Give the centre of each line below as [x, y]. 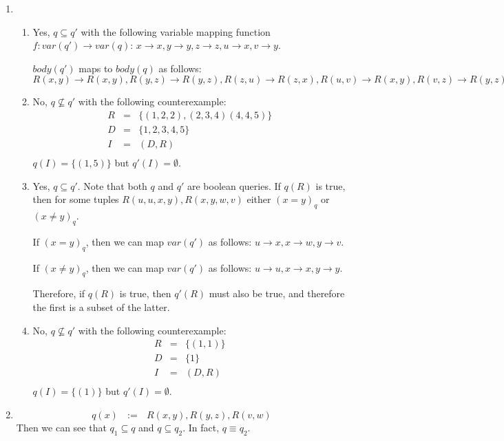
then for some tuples [76, 199]
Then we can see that [61, 427]
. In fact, [201, 427]
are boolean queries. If [234, 185]
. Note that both [112, 185]
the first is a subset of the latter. [101, 307]
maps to [96, 68]
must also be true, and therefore [277, 293]
